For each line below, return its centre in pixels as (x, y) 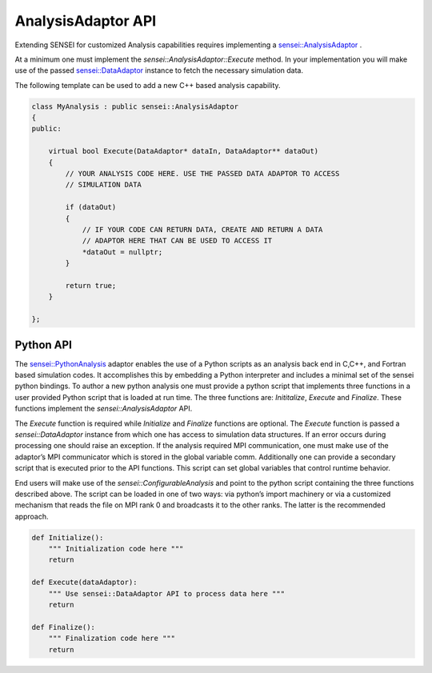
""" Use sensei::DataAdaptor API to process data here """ (167, 593)
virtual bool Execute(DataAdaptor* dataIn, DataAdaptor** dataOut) (184, 151)
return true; (91, 285)
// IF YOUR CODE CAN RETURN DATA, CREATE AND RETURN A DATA (202, 229)
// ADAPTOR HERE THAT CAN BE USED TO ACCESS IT (177, 241)
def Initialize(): (68, 537)
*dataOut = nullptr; (122, 252)
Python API (43, 345)
